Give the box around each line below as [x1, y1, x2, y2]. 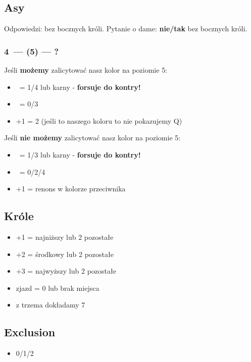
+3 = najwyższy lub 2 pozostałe [16, 266, 116, 276]
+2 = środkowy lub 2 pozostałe [16, 248, 114, 259]
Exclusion [4, 324, 56, 340]
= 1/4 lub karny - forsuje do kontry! [19, 81, 141, 92]
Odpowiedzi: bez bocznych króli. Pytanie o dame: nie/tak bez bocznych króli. [4, 23, 247, 34]
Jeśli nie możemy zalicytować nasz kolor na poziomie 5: [4, 132, 181, 143]
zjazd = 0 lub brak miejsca [16, 282, 99, 293]
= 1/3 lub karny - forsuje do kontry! [19, 149, 141, 160]
